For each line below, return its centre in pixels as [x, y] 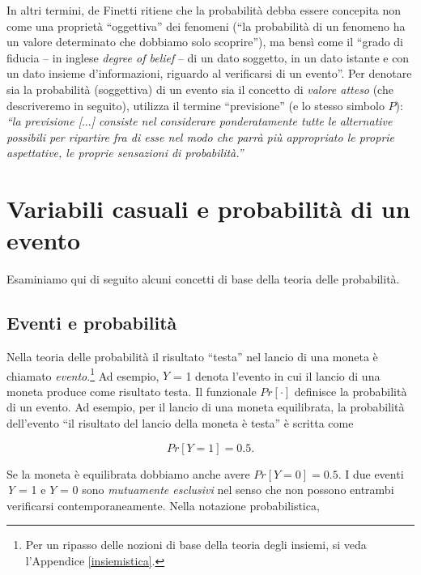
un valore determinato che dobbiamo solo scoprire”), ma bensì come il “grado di [205, 42]
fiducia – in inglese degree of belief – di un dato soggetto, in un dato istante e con [208, 57]
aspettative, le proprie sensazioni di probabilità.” [125, 153]
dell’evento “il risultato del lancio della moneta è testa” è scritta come [180, 423]
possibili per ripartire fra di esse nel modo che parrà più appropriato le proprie [201, 136]
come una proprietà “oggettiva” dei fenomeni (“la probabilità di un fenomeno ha [206, 26]
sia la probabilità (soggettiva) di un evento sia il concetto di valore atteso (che [200, 89]
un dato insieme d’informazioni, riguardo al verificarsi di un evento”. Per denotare [209, 73]
